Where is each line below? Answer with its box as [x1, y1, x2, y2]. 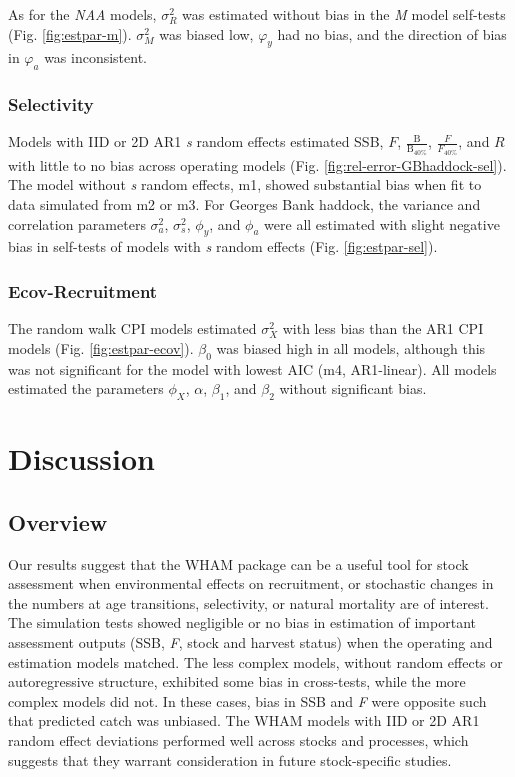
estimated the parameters [8, 378, 164, 399]
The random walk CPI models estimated [8, 318, 257, 339]
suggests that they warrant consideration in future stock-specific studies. [8, 749, 452, 770]
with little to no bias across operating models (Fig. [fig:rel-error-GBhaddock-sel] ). [8, 154, 507, 175]
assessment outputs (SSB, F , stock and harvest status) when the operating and [8, 632, 493, 652]
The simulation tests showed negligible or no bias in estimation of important [8, 612, 476, 633]
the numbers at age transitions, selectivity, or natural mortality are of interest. [8, 592, 489, 613]
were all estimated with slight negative [264, 213, 500, 234]
